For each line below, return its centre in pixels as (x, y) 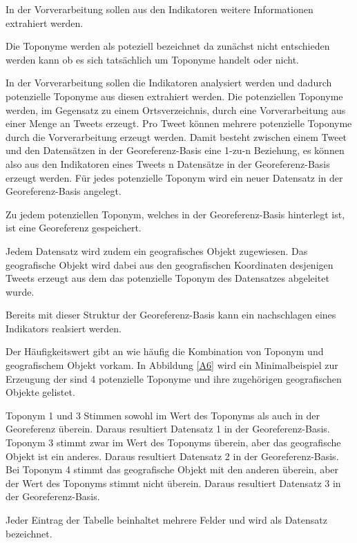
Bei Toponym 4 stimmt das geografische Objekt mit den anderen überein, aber (172, 469)
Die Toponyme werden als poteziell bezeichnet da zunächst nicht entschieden (168, 46)
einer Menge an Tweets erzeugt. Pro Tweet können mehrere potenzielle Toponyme (179, 123)
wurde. (20, 291)
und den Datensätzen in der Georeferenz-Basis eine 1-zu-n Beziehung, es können (175, 150)
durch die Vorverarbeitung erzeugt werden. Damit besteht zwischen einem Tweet (176, 136)
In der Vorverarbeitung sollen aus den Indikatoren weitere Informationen (160, 9)
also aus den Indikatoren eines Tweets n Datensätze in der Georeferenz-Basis (168, 163)
